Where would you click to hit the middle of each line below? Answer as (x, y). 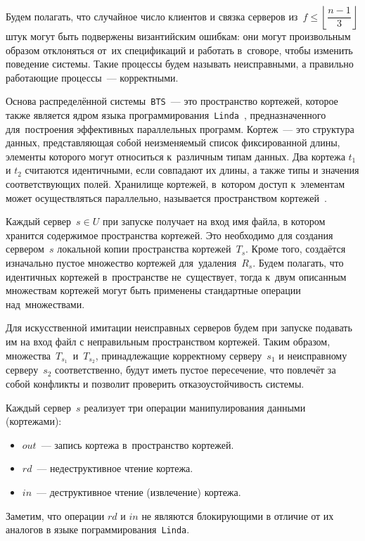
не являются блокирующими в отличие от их (238, 515)
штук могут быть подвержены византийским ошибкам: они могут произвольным (178, 36)
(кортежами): (34, 421)
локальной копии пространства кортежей (144, 249)
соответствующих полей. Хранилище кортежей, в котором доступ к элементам (175, 184)
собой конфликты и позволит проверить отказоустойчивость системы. (155, 384)
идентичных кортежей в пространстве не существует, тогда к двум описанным (176, 276)
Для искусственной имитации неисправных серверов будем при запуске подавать (179, 327)
